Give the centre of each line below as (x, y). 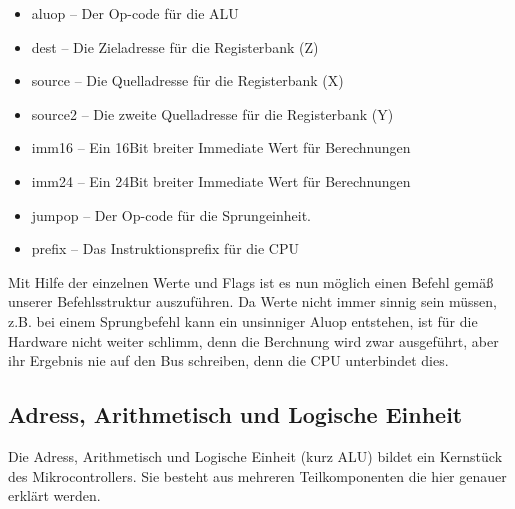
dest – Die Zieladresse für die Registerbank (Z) (175, 46)
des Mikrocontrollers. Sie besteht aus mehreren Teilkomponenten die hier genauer (257, 475)
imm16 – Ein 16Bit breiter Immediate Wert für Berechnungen (221, 147)
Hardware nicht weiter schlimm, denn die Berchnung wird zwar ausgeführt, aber (253, 340)
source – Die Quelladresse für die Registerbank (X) (187, 80)
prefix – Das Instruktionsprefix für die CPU (165, 248)
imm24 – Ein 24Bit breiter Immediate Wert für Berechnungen (221, 180)
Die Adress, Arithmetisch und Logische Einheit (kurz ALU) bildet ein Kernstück (255, 455)
